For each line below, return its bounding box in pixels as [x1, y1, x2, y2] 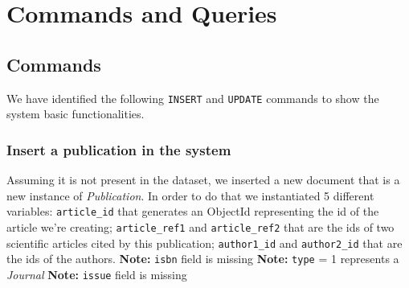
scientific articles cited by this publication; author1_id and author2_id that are [6, 234, 403, 251]
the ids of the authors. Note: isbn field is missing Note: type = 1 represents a [6, 250, 399, 267]
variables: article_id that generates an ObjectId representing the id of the [6, 203, 379, 220]
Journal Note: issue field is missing [6, 265, 187, 282]
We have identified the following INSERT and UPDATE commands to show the [6, 89, 379, 106]
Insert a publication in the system [6, 139, 231, 159]
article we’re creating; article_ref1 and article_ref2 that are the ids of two [6, 218, 395, 235]
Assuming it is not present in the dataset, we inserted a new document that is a [6, 171, 400, 188]
